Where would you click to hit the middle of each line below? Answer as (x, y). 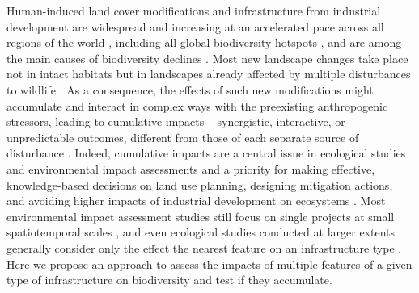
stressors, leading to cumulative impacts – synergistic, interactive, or (176, 121)
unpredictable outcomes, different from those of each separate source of (183, 137)
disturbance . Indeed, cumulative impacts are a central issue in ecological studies (206, 153)
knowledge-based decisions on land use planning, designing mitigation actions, (200, 184)
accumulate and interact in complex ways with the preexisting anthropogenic (197, 105)
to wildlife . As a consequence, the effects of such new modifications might (190, 89)
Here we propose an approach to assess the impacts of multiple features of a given (209, 264)
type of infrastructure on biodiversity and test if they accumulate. (169, 280)
